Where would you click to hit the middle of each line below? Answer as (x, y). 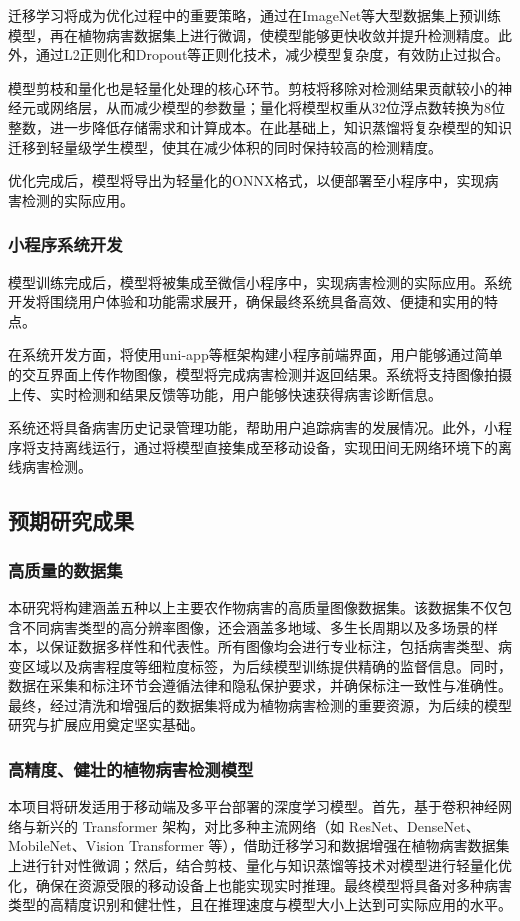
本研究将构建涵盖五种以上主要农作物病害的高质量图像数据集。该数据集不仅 (253, 606)
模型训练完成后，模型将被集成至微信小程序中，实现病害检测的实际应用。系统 (260, 281)
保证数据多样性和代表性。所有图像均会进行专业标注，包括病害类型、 (273, 646)
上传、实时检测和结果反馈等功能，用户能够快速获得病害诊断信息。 (225, 393)
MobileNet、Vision (66, 845)
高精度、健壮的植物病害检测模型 (131, 768)
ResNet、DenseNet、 (414, 825)
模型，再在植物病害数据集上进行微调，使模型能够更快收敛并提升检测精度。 (253, 34)
